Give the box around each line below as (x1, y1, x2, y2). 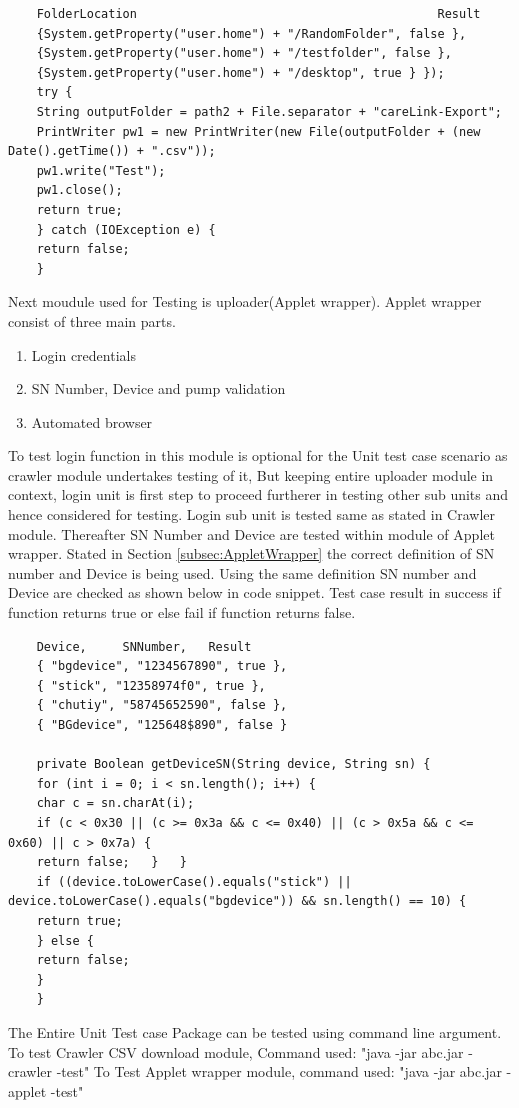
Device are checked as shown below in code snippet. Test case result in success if (8, 582, 501, 603)
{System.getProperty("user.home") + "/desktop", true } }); (36, 65, 445, 80)
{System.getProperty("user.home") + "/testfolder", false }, (36, 46, 452, 61)
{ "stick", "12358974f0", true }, (36, 678, 266, 693)
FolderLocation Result (36, 7, 481, 21)
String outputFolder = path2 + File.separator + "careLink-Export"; (36, 104, 502, 119)
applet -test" (8, 1080, 84, 1101)
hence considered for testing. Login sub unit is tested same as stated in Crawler (8, 504, 496, 525)
